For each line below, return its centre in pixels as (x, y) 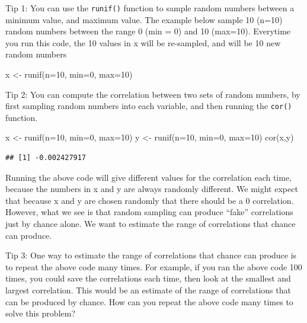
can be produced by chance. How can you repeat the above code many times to (149, 301)
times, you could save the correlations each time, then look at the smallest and (148, 278)
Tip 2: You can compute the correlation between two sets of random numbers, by (153, 94)
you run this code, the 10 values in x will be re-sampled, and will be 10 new (143, 42)
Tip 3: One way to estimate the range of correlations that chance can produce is (151, 255)
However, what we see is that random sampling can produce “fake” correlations (149, 212)
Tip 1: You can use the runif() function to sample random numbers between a (150, 8)
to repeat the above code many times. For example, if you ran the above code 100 (154, 266)
